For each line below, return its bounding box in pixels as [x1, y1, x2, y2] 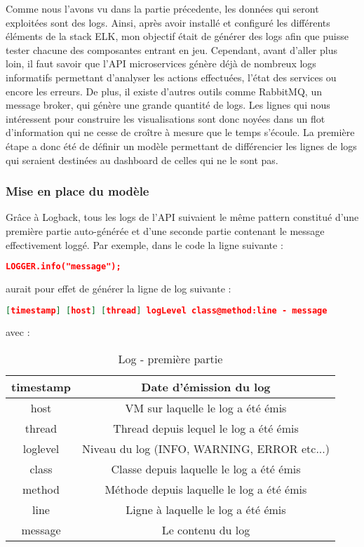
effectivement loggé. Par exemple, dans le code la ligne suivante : [6, 237, 283, 252]
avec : [6, 325, 30, 339]
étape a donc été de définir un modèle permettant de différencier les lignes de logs [6, 138, 357, 153]
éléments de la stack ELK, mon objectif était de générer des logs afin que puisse [6, 29, 349, 43]
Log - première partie [118, 351, 223, 367]
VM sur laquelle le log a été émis [125, 400, 287, 417]
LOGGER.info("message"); [6, 262, 121, 272]
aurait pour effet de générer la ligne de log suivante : [6, 281, 231, 295]
